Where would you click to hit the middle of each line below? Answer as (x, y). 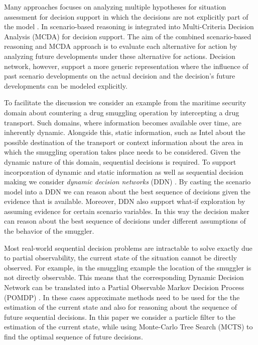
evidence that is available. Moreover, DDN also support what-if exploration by (125, 201)
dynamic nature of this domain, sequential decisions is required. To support (120, 161)
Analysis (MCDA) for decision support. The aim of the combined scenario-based (128, 36)
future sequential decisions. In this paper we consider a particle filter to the (120, 317)
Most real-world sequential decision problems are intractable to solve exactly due (128, 248)
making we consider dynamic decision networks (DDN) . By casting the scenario (127, 182)
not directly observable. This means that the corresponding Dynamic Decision (124, 277)
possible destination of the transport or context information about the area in (124, 142)
